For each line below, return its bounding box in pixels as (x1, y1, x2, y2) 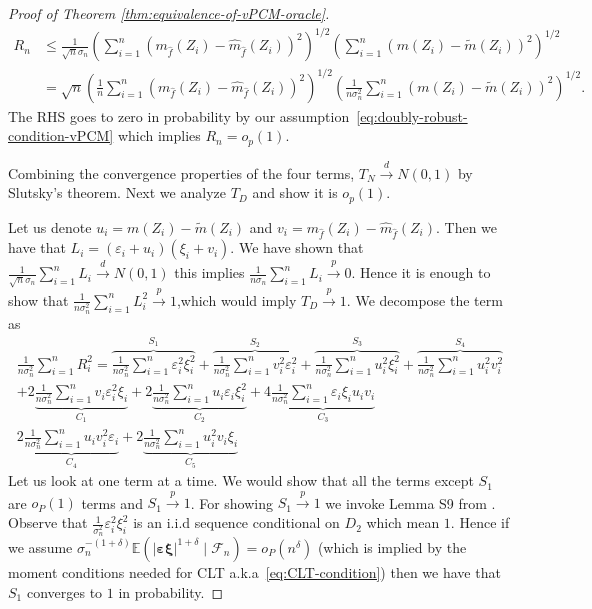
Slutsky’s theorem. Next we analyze (8, 182, 226, 203)
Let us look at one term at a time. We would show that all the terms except (8, 470, 474, 491)
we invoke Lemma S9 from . (325, 492, 496, 513)
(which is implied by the (317, 536, 467, 557)
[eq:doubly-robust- (356, 105, 468, 126)
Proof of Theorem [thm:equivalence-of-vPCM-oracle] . (8, 3, 330, 23)
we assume (8, 536, 73, 557)
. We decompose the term (346, 289, 503, 310)
